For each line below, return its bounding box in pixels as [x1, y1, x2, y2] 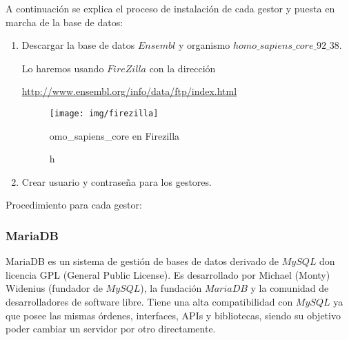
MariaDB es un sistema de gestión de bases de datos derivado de [6, 254, 279, 268]
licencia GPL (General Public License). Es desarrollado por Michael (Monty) [6, 267, 330, 281]
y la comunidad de [250, 281, 329, 295]
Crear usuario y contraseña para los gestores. [21, 174, 212, 189]
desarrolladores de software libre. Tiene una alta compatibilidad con [6, 295, 293, 308]
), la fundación [140, 281, 202, 295]
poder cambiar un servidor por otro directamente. [6, 321, 216, 336]
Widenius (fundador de [6, 281, 103, 295]
